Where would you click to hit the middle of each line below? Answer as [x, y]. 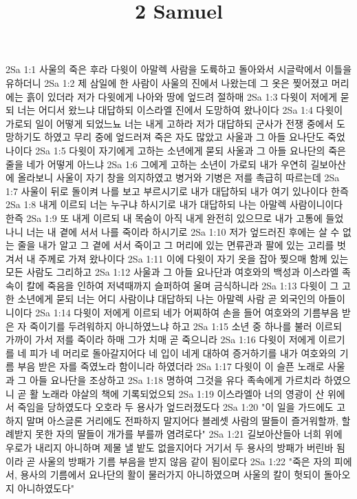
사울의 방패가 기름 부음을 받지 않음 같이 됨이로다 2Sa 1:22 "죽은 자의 [185, 461]
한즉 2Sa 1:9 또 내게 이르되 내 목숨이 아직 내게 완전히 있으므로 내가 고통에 [164, 217]
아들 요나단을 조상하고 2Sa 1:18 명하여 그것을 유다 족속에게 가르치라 [175, 380]
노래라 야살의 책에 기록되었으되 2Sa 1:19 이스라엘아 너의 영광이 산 [183, 393]
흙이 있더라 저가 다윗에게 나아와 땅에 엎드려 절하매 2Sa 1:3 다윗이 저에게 [182, 96]
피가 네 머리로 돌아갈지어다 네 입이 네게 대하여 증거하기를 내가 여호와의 [183, 353]
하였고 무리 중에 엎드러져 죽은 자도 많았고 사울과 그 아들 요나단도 [184, 137]
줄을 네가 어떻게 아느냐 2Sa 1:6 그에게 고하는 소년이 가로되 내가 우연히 [156, 164]
